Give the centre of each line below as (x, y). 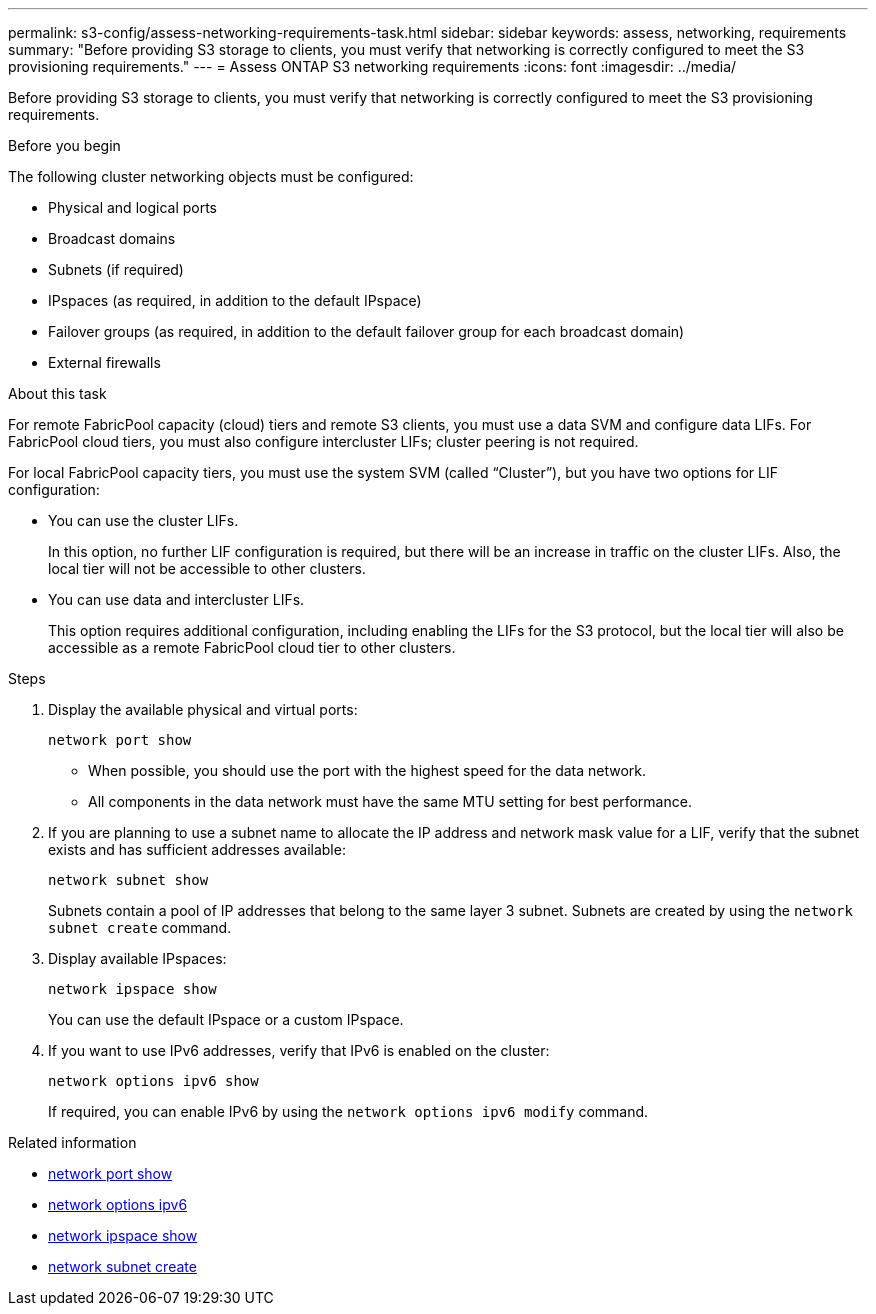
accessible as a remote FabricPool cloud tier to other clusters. (252, 647)
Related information (72, 1142)
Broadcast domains (112, 238)
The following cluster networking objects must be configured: (211, 176)
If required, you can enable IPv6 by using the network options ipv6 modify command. (348, 1111)
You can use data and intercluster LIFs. (176, 599)
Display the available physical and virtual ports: (203, 709)
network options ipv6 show (153, 1081)
